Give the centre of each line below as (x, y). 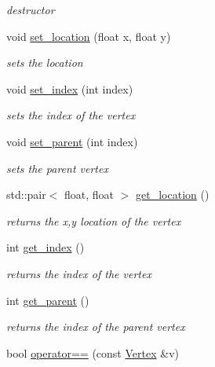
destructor (31, 9)
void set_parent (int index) (72, 141)
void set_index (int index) (70, 88)
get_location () (173, 195)
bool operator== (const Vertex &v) (93, 352)
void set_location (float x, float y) (89, 36)
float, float (89, 195)
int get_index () (46, 247)
